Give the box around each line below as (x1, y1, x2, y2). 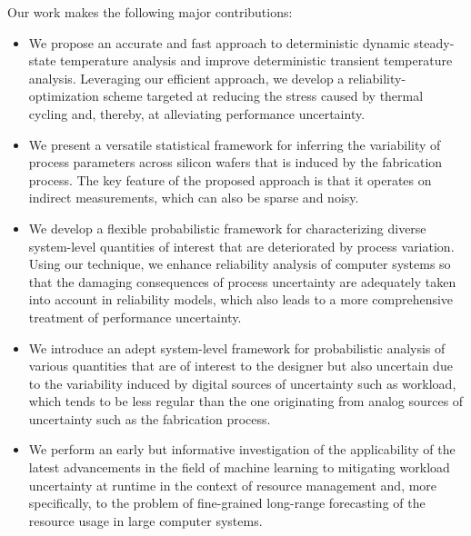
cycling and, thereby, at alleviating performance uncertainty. (28, 104, 366, 123)
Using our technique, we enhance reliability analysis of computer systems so (28, 254, 451, 273)
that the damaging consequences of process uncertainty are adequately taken (28, 272, 456, 291)
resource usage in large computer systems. (28, 511, 263, 530)
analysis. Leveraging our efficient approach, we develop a (28, 68, 345, 87)
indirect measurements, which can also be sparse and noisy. (28, 188, 359, 207)
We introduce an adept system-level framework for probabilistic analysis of (28, 338, 446, 357)
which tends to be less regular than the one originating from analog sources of (28, 392, 464, 411)
